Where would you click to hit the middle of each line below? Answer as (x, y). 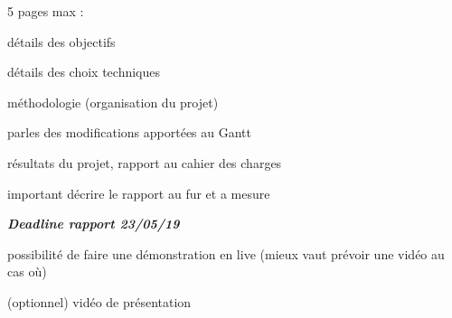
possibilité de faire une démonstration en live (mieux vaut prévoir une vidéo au (226, 253)
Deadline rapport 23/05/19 (94, 224)
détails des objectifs (61, 41)
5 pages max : (46, 11)
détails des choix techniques (84, 72)
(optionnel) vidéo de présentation (99, 301)
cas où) (27, 271)
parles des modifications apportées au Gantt (129, 132)
